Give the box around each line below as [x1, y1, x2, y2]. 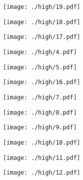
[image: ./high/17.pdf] [3, 33, 81, 41]
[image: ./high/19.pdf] [3, 3, 81, 10]
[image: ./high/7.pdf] [3, 93, 77, 101]
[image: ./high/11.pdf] [3, 154, 81, 161]
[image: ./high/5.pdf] [3, 63, 77, 71]
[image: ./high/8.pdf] [3, 109, 77, 116]
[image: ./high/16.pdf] [3, 79, 81, 86]
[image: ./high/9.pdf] [3, 124, 77, 131]
